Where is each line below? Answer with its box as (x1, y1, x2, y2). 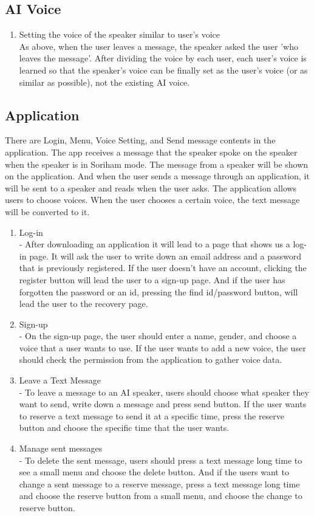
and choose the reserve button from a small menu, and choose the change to (19, 489, 302, 502)
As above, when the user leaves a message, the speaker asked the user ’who (19, 40, 298, 52)
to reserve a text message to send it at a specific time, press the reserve (19, 409, 285, 422)
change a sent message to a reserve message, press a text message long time (19, 477, 300, 490)
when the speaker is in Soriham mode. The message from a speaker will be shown (5, 157, 309, 170)
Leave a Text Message (19, 374, 101, 387)
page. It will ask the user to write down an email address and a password (29, 249, 301, 262)
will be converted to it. (5, 205, 90, 218)
